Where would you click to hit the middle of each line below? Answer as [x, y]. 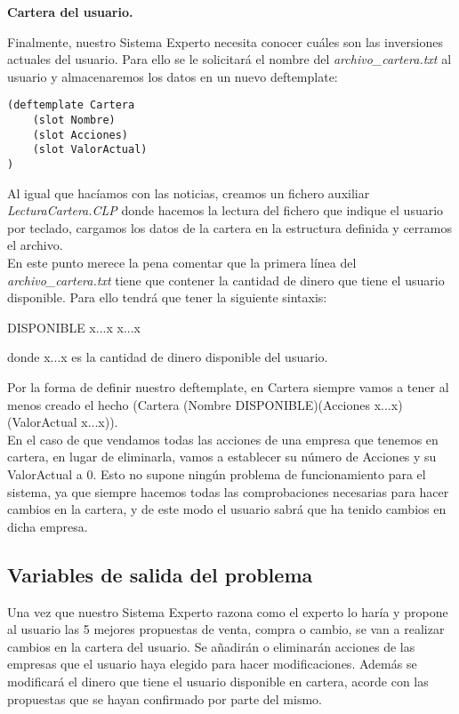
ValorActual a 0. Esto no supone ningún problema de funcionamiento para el [217, 473]
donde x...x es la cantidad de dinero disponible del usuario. [168, 357]
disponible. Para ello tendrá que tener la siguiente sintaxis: [167, 297]
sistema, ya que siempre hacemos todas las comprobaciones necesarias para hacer [228, 491]
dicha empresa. [48, 526]
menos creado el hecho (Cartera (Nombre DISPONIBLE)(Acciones [189, 404]
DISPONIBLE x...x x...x [74, 327]
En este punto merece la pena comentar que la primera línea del [182, 263]
